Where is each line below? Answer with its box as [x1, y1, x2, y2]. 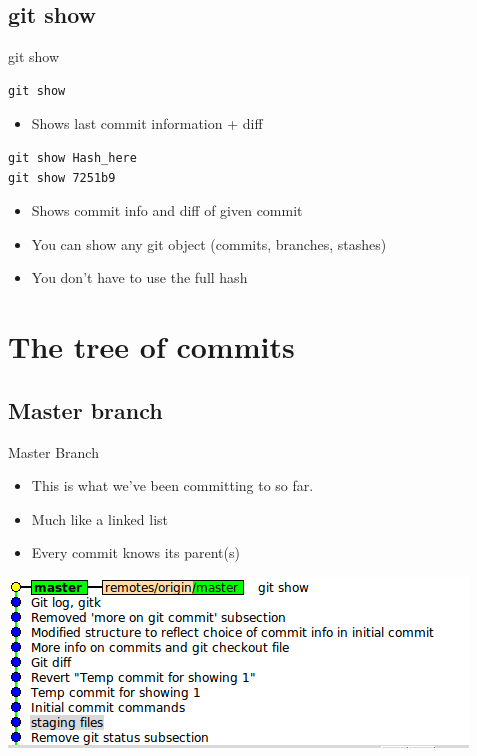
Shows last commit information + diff [31, 113, 263, 134]
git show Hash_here [8, 150, 137, 165]
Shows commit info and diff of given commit [31, 200, 303, 221]
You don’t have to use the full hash [31, 267, 248, 288]
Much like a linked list [31, 508, 168, 529]
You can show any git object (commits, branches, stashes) [31, 233, 387, 254]
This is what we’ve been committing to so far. [31, 475, 314, 496]
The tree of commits [8, 326, 295, 367]
